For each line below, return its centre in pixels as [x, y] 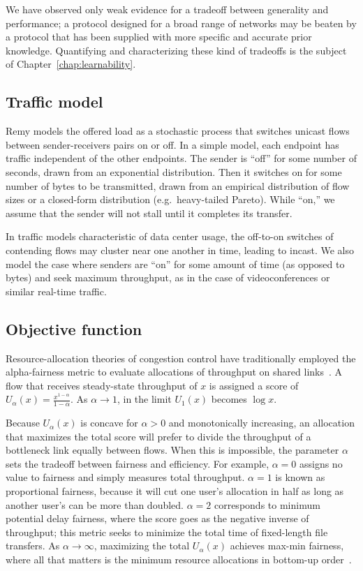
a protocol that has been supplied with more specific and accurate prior [159, 37]
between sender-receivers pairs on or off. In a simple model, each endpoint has [172, 144]
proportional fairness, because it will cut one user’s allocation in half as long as [175, 491]
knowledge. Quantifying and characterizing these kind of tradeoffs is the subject [176, 50]
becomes [229, 399]
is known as [300, 477]
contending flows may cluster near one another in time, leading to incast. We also [180, 250]
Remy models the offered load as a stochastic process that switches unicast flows [178, 131]
